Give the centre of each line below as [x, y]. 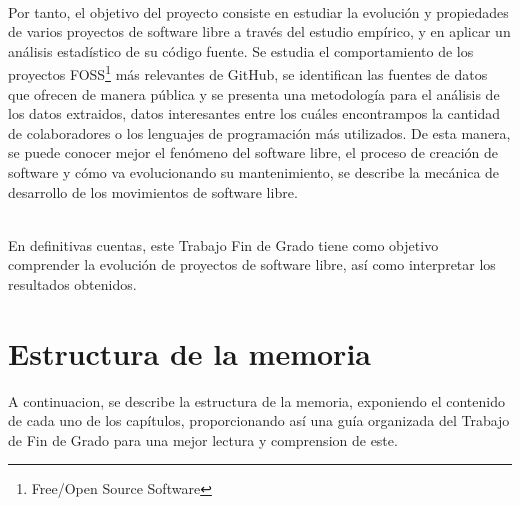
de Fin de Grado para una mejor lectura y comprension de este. [203, 439]
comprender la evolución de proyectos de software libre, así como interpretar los [252, 264]
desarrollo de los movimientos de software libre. [153, 191]
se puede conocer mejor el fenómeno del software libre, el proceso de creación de [253, 152]
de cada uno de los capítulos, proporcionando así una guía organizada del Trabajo [259, 420]
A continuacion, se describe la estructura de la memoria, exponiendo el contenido [256, 400]
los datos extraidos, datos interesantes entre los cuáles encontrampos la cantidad [254, 113]
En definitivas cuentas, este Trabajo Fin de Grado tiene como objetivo [223, 244]
